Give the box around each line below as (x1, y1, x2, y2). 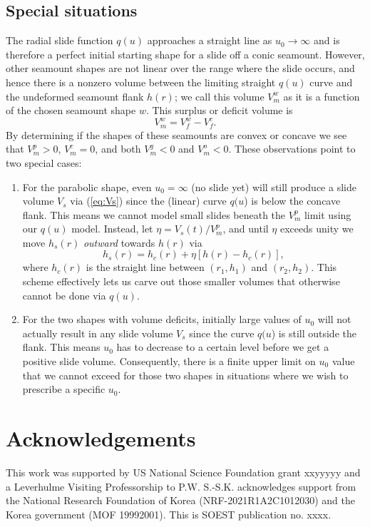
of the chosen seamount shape (6, 103, 136, 118)
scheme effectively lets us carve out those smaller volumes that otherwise (22, 274, 340, 289)
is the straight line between (86, 260, 205, 275)
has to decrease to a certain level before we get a (116, 339, 329, 354)
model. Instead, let (71, 221, 153, 236)
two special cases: (6, 155, 82, 170)
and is (314, 33, 340, 48)
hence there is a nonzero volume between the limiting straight (6, 74, 276, 89)
